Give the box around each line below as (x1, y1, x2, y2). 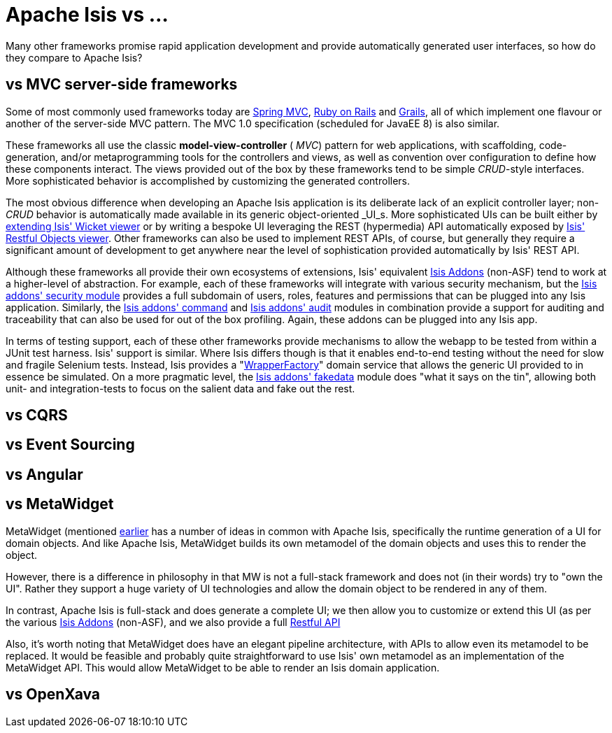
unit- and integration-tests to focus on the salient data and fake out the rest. (6, 382, 355, 394)
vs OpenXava (6, 685, 101, 704)
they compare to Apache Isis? (6, 51, 143, 64)
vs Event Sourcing (6, 436, 135, 454)
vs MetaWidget (6, 495, 114, 513)
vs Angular (6, 465, 83, 483)
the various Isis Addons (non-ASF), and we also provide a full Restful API (6, 615, 341, 628)
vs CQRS (6, 406, 68, 425)
